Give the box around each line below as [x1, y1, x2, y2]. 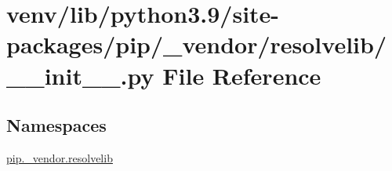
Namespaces [6, 113, 107, 137]
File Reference [162, 59, 321, 91]
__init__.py [6, 59, 154, 91]
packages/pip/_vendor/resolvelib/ [6, 28, 387, 60]
